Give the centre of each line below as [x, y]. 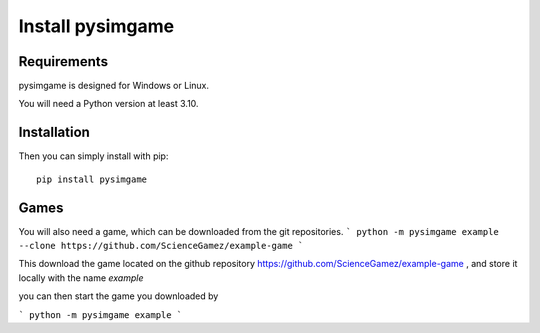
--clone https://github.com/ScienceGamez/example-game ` [161, 246]
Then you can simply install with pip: [93, 156]
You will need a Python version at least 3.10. [108, 104]
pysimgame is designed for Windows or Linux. [114, 86]
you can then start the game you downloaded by [118, 296]
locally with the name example [81, 277]
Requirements [63, 61]
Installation [54, 132]
